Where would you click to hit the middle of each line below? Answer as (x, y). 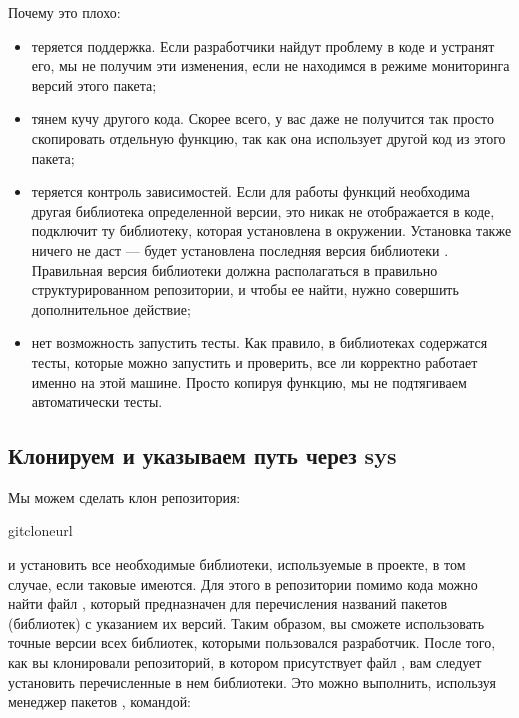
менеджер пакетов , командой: (100, 701)
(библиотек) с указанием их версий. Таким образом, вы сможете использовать (246, 622)
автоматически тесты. (97, 401)
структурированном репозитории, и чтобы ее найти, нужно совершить (245, 289)
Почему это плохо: (64, 12)
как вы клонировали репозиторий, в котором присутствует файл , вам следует (245, 662)
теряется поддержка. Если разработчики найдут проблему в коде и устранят (263, 45)
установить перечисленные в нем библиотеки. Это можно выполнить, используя (252, 681)
